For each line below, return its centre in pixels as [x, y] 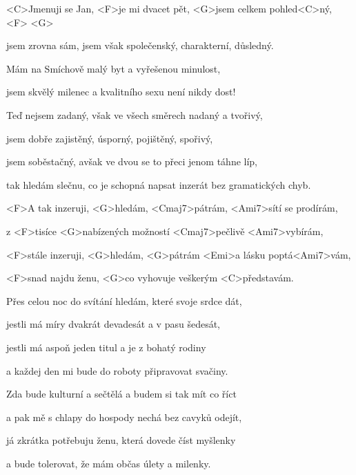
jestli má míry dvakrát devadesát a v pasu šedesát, [113, 324]
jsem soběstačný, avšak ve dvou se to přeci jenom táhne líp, [132, 161]
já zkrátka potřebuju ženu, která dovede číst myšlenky [121, 440]
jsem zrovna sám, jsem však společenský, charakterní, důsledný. [140, 45]
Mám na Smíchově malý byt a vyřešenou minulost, [113, 68]
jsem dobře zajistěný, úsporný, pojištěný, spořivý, [110, 138]
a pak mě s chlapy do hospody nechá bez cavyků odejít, [124, 417]
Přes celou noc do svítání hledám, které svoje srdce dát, [124, 300]
